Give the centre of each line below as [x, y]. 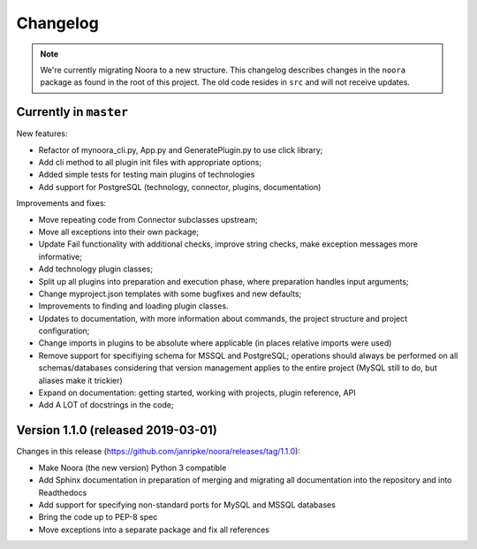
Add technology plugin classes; [96, 269]
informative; [61, 256]
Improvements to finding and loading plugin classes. [133, 306]
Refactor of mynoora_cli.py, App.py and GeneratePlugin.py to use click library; [181, 149]
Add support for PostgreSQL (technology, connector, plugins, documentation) [180, 187]
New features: [42, 133]
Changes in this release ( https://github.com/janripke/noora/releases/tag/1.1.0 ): [158, 452]
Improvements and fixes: [61, 203]
